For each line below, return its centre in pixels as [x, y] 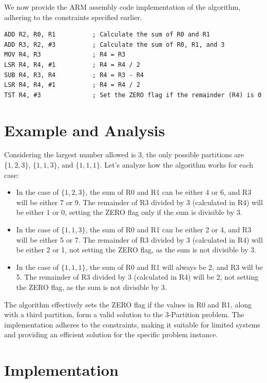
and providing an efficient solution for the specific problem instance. [111, 334]
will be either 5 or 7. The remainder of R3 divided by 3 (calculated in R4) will [139, 239]
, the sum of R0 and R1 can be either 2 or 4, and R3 [168, 230]
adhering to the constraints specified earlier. [73, 17]
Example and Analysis [85, 130]
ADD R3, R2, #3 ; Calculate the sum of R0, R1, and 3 [115, 44]
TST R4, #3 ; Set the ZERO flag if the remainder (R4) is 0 [133, 95]
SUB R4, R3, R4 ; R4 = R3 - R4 [74, 75]
